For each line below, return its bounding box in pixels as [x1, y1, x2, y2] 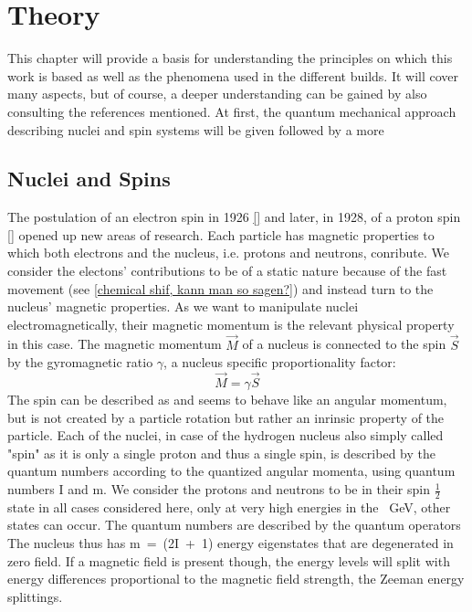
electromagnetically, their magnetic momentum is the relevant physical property [7, 314, 455, 333]
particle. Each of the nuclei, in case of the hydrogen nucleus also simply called [7, 426, 444, 445]
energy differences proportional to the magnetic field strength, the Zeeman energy [7, 569, 465, 588]
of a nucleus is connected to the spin [242, 334, 446, 353]
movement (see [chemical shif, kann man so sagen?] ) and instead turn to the [7, 279, 434, 298]
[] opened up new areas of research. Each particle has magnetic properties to [7, 225, 435, 244]
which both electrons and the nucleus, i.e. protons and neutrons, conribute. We [7, 243, 449, 262]
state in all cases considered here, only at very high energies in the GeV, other [7, 497, 451, 516]
